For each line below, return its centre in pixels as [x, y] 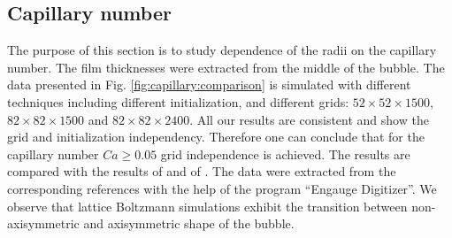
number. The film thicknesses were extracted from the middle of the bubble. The [226, 67]
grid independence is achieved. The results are [285, 154]
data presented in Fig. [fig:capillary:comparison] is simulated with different [209, 84]
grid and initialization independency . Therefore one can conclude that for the [216, 137]
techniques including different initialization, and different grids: [178, 101]
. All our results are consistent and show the [309, 119]
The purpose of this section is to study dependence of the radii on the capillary [222, 50]
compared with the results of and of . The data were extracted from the [202, 171]
